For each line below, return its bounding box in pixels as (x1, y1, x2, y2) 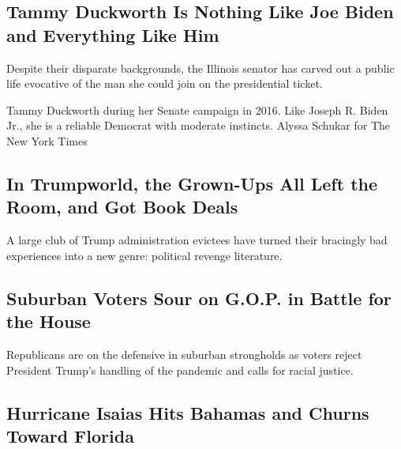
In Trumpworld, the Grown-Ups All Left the (6, 171, 378, 195)
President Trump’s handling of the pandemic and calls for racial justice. (6, 361, 354, 378)
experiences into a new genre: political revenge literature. (6, 247, 283, 263)
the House (6, 309, 91, 334)
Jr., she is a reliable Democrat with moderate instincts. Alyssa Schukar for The (6, 117, 391, 134)
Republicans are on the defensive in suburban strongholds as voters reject (6, 345, 362, 362)
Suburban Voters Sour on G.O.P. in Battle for (6, 285, 392, 310)
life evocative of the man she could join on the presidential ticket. (6, 75, 323, 92)
